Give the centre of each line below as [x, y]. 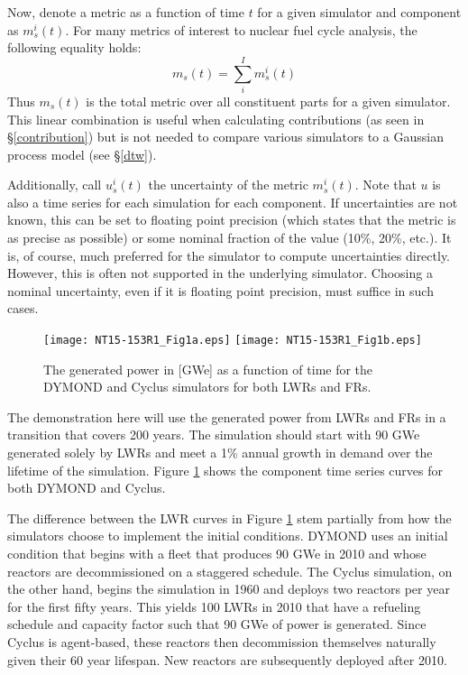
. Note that [385, 185]
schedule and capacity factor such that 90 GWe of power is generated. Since [217, 624]
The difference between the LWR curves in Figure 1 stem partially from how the [229, 518]
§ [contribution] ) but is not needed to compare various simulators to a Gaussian [225, 137]
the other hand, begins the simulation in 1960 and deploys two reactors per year [229, 589]
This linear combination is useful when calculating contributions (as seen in [216, 119]
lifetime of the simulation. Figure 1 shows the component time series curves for [225, 470]
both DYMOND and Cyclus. [87, 488]
